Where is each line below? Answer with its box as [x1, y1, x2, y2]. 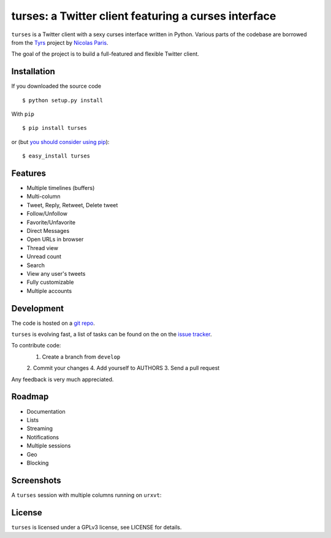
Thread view [26, 244, 58, 251]
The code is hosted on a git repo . [11, 319, 95, 327]
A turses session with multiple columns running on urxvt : [11, 491, 162, 499]
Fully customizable [26, 279, 74, 286]
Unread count [26, 253, 61, 260]
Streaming [26, 425, 53, 432]
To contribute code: [11, 342, 61, 349]
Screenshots [11, 475, 61, 485]
